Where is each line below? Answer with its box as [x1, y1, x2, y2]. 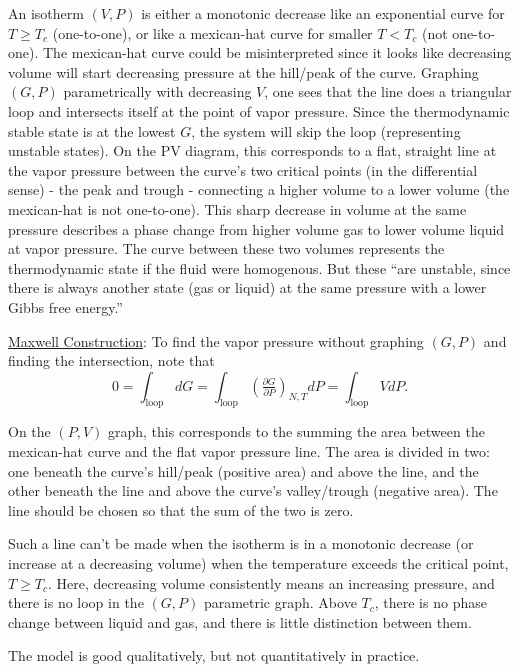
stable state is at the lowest [8, 120, 176, 141]
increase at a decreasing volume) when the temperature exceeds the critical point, [8, 553, 509, 574]
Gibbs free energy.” [8, 296, 123, 317]
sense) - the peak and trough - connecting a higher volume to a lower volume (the [8, 179, 510, 200]
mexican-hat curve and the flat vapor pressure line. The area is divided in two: [8, 441, 490, 462]
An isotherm [8, 3, 84, 23]
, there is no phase [374, 592, 487, 613]
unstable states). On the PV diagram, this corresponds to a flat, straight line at [8, 140, 497, 161]
